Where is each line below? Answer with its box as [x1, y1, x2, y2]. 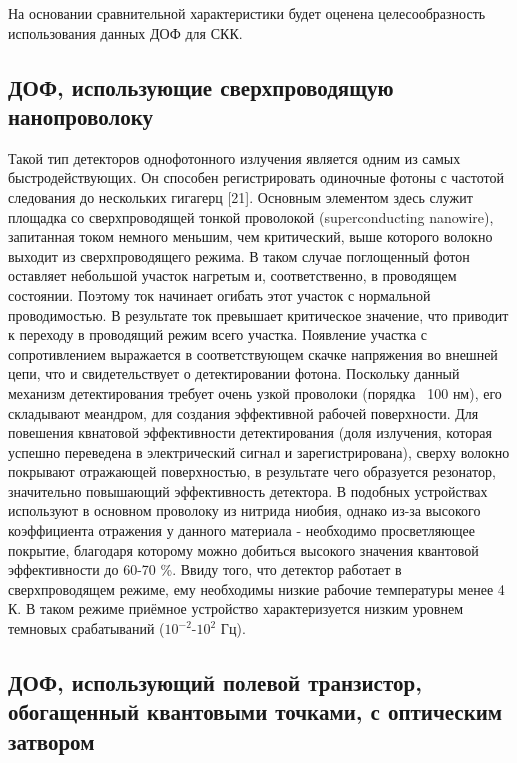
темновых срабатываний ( [8, 618, 165, 639]
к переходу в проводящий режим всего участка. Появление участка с [8, 324, 427, 345]
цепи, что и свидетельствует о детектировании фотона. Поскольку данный [8, 363, 460, 384]
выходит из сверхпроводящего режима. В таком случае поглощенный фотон [8, 245, 470, 266]
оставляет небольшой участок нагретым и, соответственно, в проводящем [8, 265, 457, 286]
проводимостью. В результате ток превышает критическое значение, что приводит [8, 304, 509, 325]
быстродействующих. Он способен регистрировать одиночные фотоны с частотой [8, 167, 504, 188]
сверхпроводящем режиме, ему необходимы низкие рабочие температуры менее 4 [8, 578, 505, 599]
